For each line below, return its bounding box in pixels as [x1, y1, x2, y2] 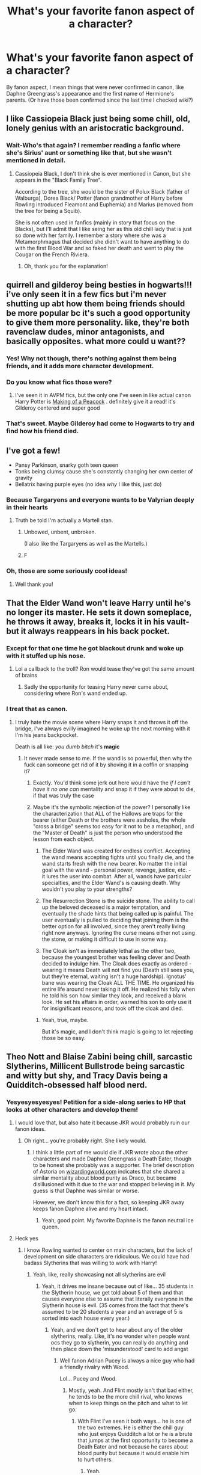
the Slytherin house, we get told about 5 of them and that [41, 1289, 184, 1296]
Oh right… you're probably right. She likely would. [23, 1137, 147, 1144]
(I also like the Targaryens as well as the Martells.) [23, 540, 148, 547]
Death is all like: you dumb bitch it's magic [14, 743, 120, 750]
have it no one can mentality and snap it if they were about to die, [32, 785, 196, 792]
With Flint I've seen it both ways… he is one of [77, 1418, 192, 1425]
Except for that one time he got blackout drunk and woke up [6, 644, 184, 652]
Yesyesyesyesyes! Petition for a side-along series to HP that [6, 1098, 186, 1106]
